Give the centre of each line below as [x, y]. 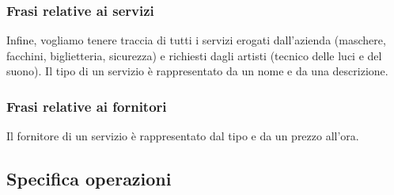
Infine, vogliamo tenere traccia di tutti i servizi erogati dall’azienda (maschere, [196, 40]
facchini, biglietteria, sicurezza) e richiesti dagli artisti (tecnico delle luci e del [194, 55]
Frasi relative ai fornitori [87, 106]
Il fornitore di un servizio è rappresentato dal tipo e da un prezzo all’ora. [183, 136]
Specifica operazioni [89, 179]
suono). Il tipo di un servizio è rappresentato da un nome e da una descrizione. [197, 71]
